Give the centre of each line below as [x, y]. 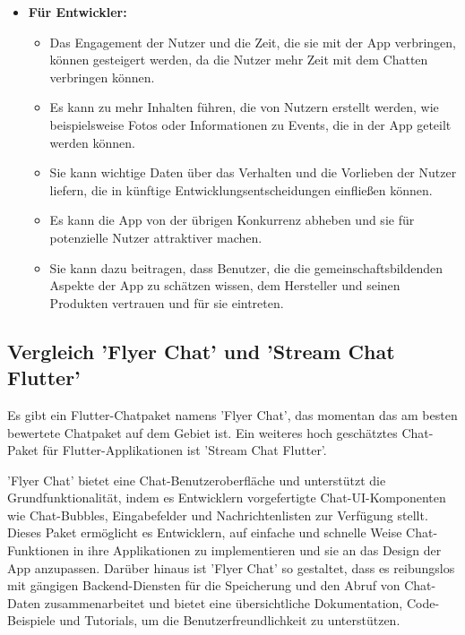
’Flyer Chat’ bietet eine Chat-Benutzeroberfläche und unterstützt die [197, 480]
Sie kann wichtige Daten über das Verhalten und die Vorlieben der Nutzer [253, 172]
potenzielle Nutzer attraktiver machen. [156, 237]
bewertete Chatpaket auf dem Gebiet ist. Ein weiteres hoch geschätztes [202, 432]
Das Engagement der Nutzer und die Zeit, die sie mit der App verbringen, [253, 42]
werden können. [92, 142]
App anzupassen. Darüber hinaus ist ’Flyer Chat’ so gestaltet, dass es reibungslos [231, 567]
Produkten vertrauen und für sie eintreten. [167, 302]
